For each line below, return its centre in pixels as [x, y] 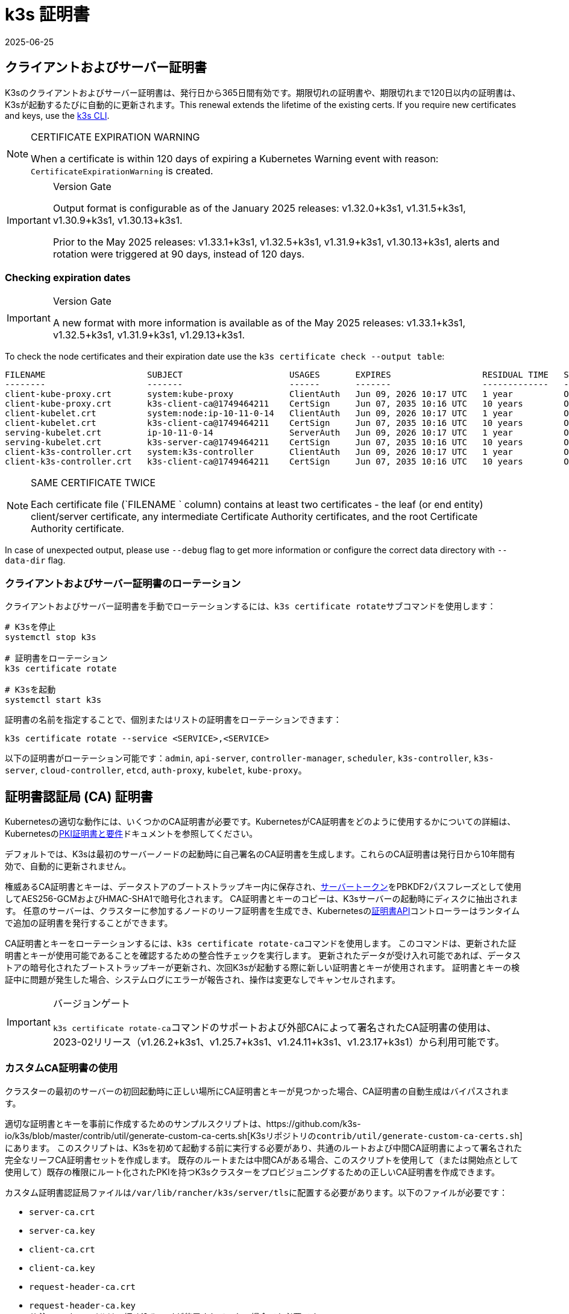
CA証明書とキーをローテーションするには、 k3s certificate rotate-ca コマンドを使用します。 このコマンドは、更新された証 [261, 943]
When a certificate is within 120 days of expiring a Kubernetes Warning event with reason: [235, 158]
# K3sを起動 [30, 690]
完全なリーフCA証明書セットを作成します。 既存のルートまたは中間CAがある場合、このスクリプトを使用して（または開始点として [262, 1160]
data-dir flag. [35, 560]
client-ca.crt [62, 1249]
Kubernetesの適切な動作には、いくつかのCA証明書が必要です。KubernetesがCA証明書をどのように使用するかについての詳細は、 [260, 821]
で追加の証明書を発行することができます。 [89, 922]
